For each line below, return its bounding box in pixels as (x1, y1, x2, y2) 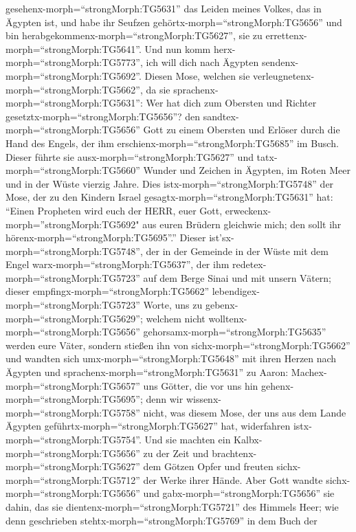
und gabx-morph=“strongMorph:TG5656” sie (143, 486, 335, 500)
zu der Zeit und (143, 445, 209, 460)
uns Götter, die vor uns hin (143, 378, 258, 392)
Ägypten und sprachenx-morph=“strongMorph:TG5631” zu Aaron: (5, 365, 289, 379)
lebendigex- (212, 284, 260, 298)
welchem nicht (146, 311, 205, 325)
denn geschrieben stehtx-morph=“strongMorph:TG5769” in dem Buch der (5, 513, 318, 527)
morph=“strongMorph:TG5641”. (5, 41, 142, 56)
